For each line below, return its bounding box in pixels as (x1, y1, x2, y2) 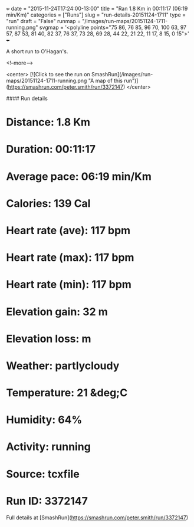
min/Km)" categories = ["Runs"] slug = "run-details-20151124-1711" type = (6, 11, 186, 18)
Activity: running (6, 440, 91, 454)
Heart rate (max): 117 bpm (6, 251, 134, 264)
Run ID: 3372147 (6, 494, 88, 507)
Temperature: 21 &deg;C (6, 386, 128, 400)
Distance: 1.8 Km (6, 115, 90, 129)
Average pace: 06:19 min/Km (6, 170, 152, 183)
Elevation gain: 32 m (6, 305, 108, 318)
